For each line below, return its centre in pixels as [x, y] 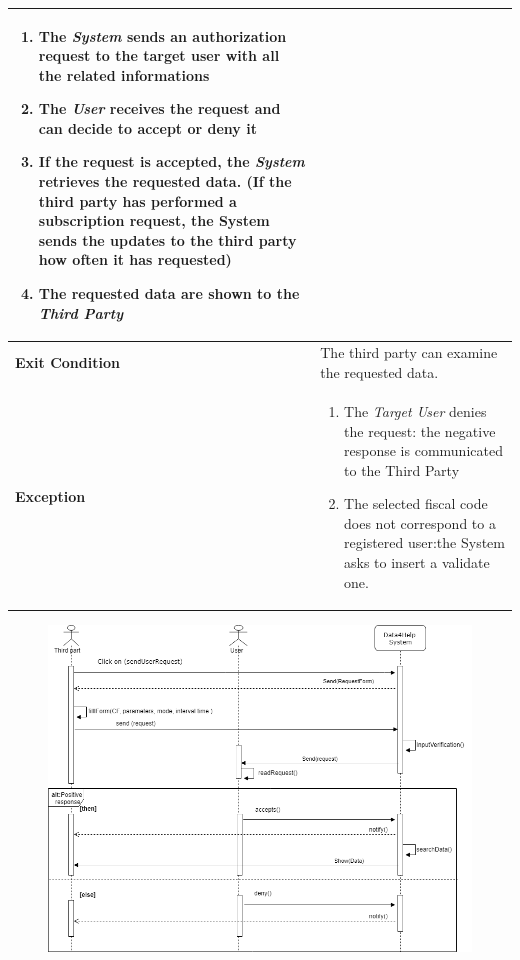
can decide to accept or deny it [147, 127]
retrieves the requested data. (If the [165, 181]
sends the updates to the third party [167, 239]
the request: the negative [420, 430]
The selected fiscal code [416, 503]
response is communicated [423, 450]
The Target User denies [415, 410]
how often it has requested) [135, 259]
